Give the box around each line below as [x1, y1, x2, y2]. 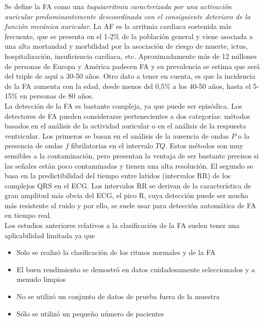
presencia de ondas [5, 140, 63, 151]
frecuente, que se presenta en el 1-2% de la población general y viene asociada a [5, 30, 253, 41]
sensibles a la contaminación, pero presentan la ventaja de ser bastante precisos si [5, 150, 259, 160]
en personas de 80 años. [20, 90, 94, 101]
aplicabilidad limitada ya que [5, 230, 95, 240]
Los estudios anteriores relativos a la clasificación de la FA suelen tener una [5, 220, 240, 231]
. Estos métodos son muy [165, 140, 244, 151]
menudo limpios [16, 274, 66, 284]
